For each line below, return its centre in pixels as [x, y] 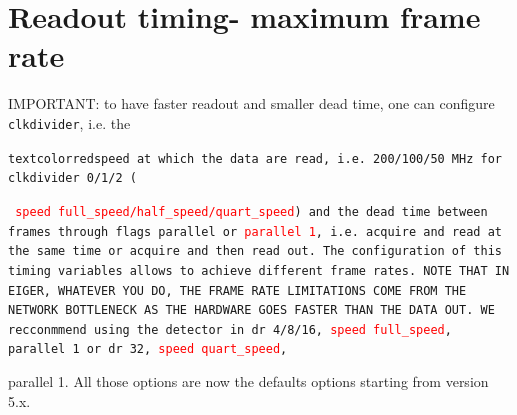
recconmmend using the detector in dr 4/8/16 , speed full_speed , [230, 329]
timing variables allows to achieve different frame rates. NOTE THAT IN [259, 270]
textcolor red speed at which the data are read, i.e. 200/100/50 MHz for [255, 158]
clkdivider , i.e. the [69, 122]
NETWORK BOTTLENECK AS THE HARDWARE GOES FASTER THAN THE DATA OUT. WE [251, 310]
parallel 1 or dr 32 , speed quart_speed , [148, 349]
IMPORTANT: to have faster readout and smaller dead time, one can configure [251, 103]
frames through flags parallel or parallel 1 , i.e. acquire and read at [255, 231]
